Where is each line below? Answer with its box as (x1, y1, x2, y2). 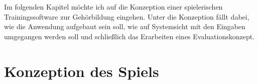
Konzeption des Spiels (4, 60, 159, 81)
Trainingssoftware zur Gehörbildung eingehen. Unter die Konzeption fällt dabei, (4, 11, 249, 22)
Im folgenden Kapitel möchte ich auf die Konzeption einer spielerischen (4, 2, 223, 12)
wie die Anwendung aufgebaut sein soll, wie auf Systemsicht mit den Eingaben (4, 21, 245, 32)
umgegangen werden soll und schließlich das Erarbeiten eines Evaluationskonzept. (4, 31, 255, 41)
